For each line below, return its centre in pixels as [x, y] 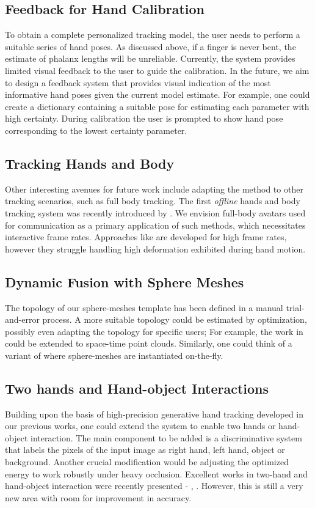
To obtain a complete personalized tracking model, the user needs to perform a [153, 35]
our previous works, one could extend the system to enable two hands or [140, 426]
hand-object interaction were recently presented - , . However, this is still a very [154, 486]
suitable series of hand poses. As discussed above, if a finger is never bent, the [150, 46]
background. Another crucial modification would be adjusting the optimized [147, 462]
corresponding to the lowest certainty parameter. [96, 130]
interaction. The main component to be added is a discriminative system [166, 437]
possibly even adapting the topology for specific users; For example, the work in [154, 331]
